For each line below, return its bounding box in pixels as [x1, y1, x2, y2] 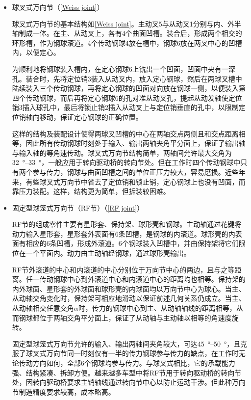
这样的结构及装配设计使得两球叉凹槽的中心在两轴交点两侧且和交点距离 [12, 128, 239, 138]
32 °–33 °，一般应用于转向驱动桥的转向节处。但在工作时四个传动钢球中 [12, 157, 241, 167]
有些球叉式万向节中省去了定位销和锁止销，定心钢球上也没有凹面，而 [25, 176, 246, 187]
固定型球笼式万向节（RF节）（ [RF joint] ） [12, 202, 144, 213]
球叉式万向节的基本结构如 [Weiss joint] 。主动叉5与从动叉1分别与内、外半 [12, 18, 241, 28]
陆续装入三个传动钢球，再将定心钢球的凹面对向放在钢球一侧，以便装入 [12, 83, 239, 93]
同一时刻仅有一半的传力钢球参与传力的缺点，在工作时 [67, 348, 239, 358]
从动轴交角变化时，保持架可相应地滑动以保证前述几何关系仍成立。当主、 [12, 293, 246, 303]
